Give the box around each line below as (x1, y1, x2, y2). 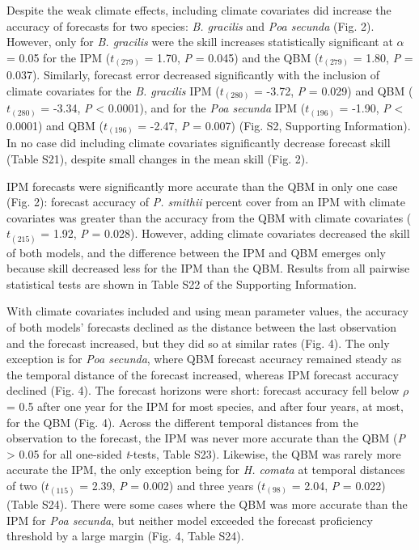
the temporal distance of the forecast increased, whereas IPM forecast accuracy (6, 366, 399, 383)
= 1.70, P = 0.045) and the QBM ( (144, 49, 320, 66)
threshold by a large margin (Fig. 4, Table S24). (6, 527, 244, 544)
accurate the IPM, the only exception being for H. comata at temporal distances (6, 461, 405, 478)
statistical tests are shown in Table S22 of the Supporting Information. (6, 275, 357, 292)
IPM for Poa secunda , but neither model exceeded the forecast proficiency (6, 511, 373, 528)
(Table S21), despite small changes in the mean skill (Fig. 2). (6, 150, 309, 167)
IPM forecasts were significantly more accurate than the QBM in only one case (6, 177, 398, 194)
